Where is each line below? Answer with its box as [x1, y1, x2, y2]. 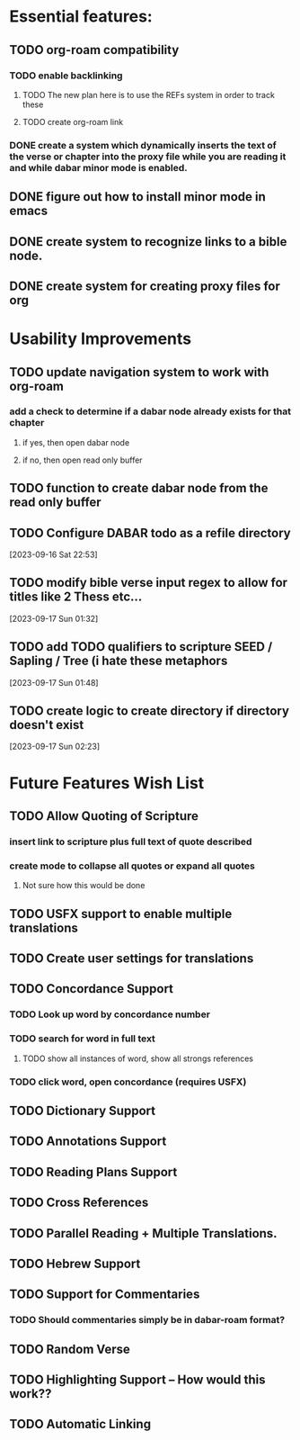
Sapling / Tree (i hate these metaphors [9, 653, 228, 669]
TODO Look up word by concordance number [9, 1008, 211, 1021]
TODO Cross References [9, 1195, 149, 1210]
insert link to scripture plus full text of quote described [9, 835, 252, 848]
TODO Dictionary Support [9, 1102, 155, 1118]
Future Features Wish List [9, 772, 205, 793]
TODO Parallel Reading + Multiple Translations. [9, 1226, 278, 1241]
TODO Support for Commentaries [9, 1287, 200, 1302]
